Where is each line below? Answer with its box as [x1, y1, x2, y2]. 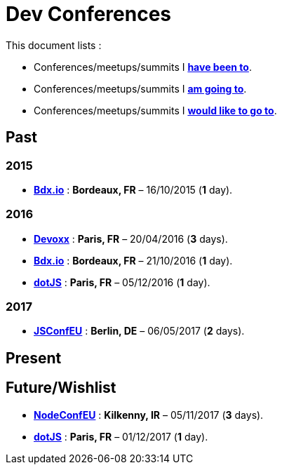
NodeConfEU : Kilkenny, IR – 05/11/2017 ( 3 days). [34, 408, 264, 421]
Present [6, 349, 62, 367]
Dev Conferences [6, 2, 172, 26]
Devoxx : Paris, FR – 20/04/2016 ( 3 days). [34, 232, 228, 245]
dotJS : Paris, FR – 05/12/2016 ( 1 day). [34, 276, 210, 288]
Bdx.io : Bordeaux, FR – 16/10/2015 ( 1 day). [34, 183, 233, 196]
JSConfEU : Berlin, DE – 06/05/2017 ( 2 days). [34, 325, 245, 337]
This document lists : [6, 39, 102, 51]
